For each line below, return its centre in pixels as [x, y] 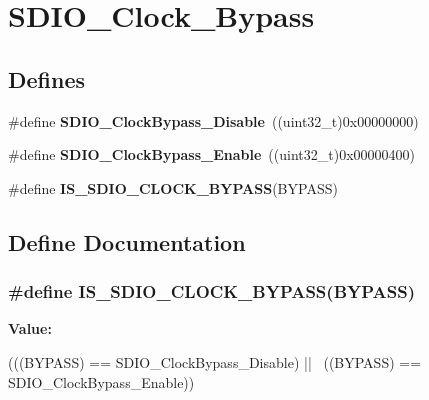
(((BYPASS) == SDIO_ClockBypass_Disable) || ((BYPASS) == [215, 361]
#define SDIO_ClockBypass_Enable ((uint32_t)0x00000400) [211, 154]
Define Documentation [127, 241]
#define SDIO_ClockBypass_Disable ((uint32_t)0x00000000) [213, 120]
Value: [30, 328]
